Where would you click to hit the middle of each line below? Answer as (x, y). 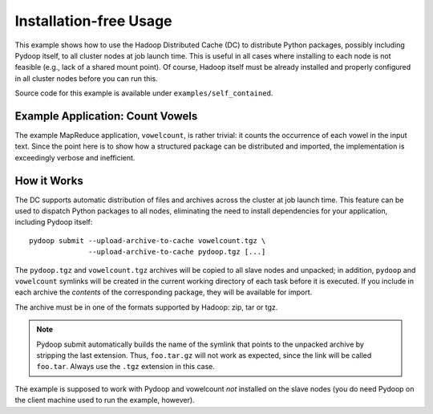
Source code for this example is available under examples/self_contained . (144, 93)
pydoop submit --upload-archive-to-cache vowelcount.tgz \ (148, 240)
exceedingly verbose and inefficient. (75, 157)
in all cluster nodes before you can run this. (86, 78)
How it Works (49, 181)
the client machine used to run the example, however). (105, 400)
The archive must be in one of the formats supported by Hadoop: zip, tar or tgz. (146, 307)
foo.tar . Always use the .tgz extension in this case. (126, 367)
